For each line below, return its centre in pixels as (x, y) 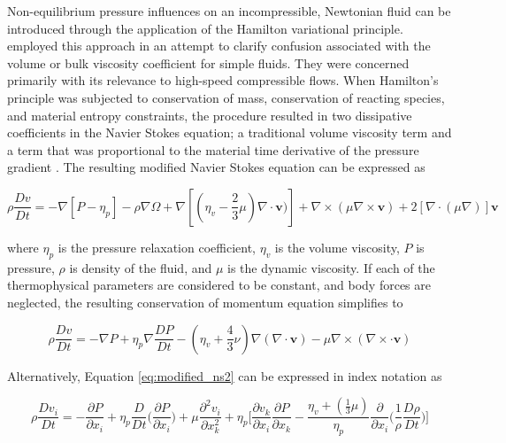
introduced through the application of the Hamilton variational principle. (205, 28)
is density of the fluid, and (141, 267)
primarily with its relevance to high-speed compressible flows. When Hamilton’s (223, 80)
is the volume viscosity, (337, 247)
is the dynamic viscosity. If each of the (331, 267)
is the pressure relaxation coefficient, (157, 247)
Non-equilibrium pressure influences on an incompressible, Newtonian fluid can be (229, 11)
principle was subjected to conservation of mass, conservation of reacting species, (226, 97)
